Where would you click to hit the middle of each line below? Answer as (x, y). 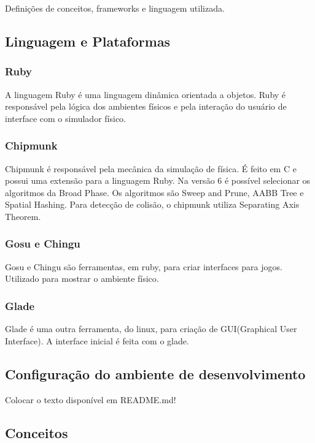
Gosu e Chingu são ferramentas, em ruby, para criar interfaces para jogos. (144, 266)
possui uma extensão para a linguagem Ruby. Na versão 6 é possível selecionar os (158, 180)
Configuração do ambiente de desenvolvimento (155, 373)
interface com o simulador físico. (65, 118)
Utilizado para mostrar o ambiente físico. (82, 278)
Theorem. (23, 216)
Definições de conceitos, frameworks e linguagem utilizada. (115, 8)
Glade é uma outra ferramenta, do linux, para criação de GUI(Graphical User (151, 329)
